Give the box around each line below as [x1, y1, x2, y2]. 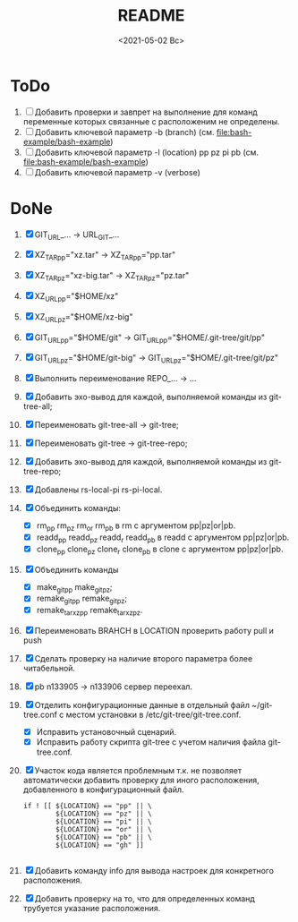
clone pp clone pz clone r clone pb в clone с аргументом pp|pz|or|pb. [36, 543, 284, 556]
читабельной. [22, 662, 75, 673]
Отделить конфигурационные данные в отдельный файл [34, 699, 250, 710]
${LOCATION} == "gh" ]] [55, 841, 144, 850]
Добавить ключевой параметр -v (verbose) [34, 166, 200, 177]
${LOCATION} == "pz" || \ [55, 809, 152, 819]
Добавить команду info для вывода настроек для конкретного [34, 866, 274, 876]
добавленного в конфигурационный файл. [22, 784, 184, 795]
